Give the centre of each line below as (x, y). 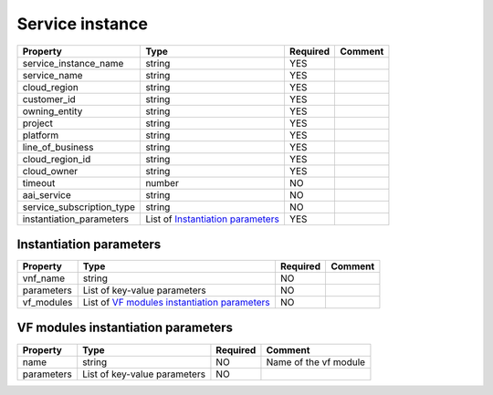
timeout (39, 182)
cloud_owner (50, 171)
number (163, 182)
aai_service (47, 194)
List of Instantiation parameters (213, 219)
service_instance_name (73, 63)
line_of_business (58, 147)
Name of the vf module (315, 362)
